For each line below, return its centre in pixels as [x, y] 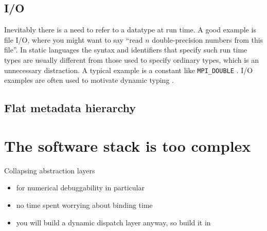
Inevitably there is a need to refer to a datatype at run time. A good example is [130, 30]
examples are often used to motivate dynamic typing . [89, 80]
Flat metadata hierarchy [70, 108]
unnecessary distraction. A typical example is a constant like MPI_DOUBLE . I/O [129, 70]
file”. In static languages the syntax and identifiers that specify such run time [126, 50]
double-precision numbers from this [208, 39]
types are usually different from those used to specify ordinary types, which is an [132, 59]
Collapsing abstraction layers [50, 170]
